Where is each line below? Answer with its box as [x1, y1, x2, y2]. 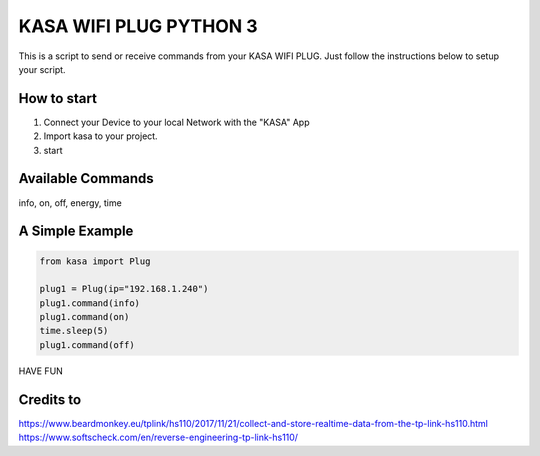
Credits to [18, 391, 82, 408]
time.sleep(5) [39, 325, 109, 337]
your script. [18, 63, 66, 75]
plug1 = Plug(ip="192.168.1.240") [39, 283, 209, 295]
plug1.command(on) [39, 311, 130, 323]
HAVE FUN [18, 365, 64, 377]
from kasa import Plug [39, 255, 151, 267]
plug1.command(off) [39, 339, 135, 350]
